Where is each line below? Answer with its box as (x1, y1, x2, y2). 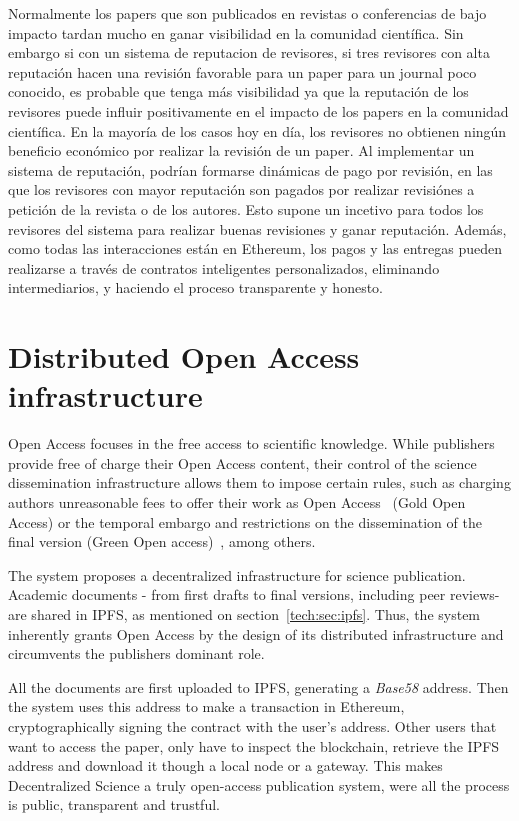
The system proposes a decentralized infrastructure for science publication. (8, 564, 466, 585)
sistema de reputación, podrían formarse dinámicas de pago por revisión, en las (8, 159, 493, 180)
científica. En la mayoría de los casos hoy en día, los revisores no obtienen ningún (8, 120, 507, 141)
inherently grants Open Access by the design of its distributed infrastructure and (8, 623, 504, 644)
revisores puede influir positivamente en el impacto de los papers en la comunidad (8, 100, 509, 121)
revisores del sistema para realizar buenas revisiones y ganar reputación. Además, (8, 218, 507, 239)
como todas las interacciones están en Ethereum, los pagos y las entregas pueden (8, 238, 502, 259)
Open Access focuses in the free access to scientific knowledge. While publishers (8, 433, 495, 454)
